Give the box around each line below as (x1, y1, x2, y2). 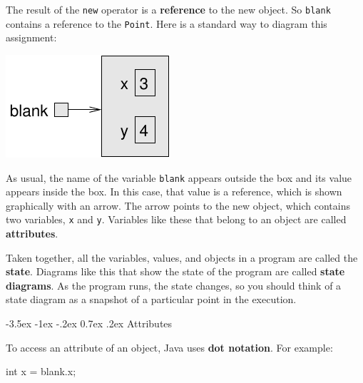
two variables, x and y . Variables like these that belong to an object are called (6, 212, 347, 227)
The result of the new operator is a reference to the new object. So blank (6, 2, 331, 16)
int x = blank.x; (6, 364, 76, 379)
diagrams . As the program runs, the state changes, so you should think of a (6, 277, 342, 292)
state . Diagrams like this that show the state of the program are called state (6, 264, 345, 279)
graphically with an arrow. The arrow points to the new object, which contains (6, 198, 350, 213)
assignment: (6, 30, 57, 45)
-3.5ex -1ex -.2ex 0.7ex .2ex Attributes (6, 315, 173, 330)
